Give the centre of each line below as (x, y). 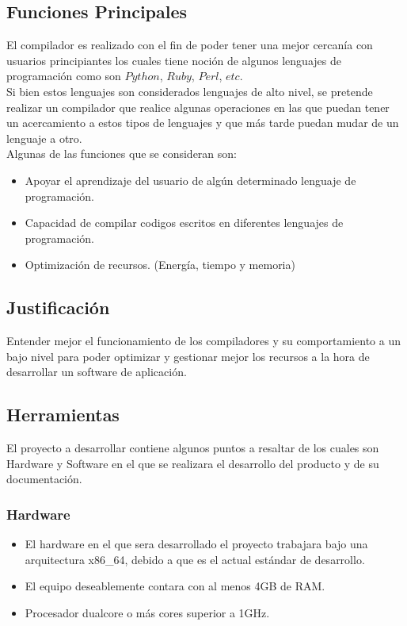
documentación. (44, 479)
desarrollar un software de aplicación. (97, 372)
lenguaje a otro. (44, 138)
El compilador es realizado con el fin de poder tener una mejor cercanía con (190, 45)
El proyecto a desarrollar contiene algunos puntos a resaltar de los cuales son (193, 448)
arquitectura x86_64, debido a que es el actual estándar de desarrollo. (195, 559)
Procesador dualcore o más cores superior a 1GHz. (147, 612)
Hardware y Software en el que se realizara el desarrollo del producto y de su (193, 463)
